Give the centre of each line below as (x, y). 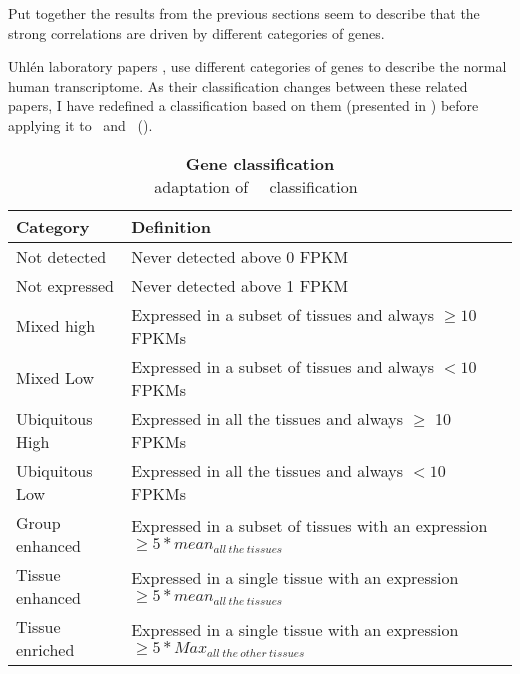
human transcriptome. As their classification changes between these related (238, 85)
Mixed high (56, 326)
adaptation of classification (256, 186)
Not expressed (65, 285)
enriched (45, 649)
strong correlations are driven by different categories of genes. (196, 32)
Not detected (61, 256)
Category (53, 226)
